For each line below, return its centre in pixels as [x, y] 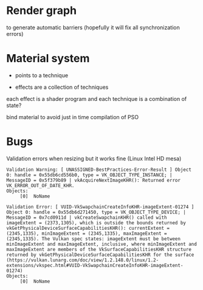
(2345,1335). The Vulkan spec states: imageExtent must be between [94, 239]
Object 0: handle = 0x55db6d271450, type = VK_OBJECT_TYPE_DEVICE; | [96, 212]
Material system [48, 59]
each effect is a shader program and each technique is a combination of [97, 98]
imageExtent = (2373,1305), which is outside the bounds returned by [96, 223]
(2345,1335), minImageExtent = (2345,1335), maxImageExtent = [87, 233]
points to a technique [42, 75]
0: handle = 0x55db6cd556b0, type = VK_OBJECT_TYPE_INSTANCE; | [89, 175]
